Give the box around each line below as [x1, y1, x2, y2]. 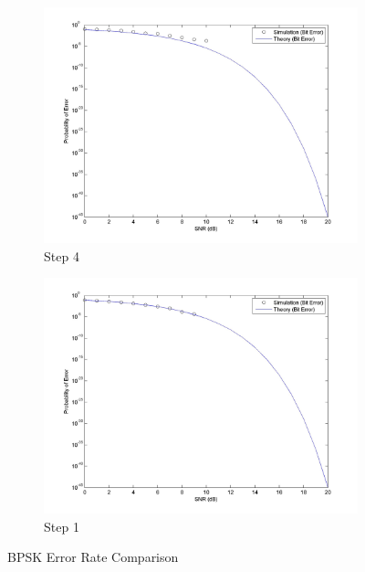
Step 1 [44, 516, 79, 535]
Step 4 [44, 246, 79, 265]
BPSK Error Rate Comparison [7, 547, 179, 567]
